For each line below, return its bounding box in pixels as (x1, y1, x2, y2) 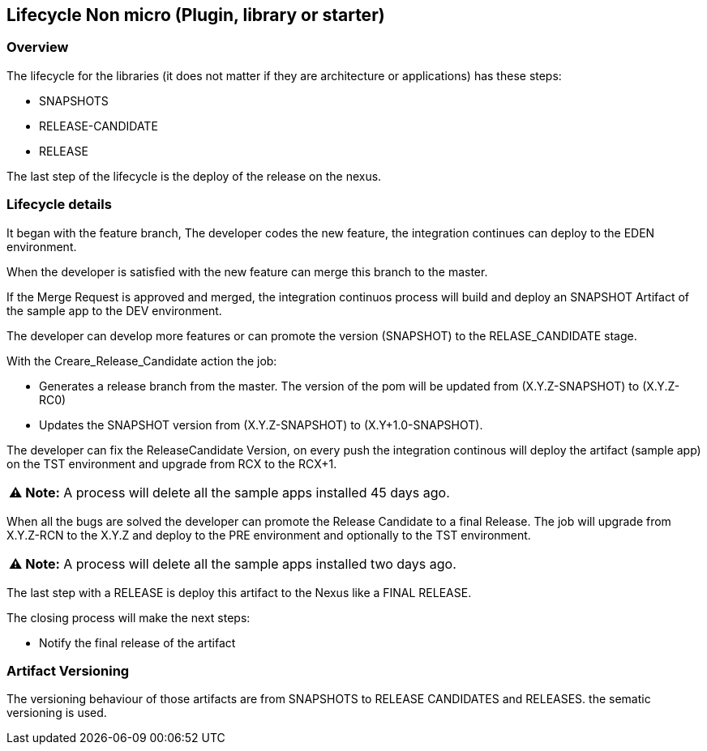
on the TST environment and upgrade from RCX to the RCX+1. (6, 456, 337, 471)
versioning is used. (6, 706, 107, 720)
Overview (6, 39, 69, 56)
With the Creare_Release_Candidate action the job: (6, 353, 277, 368)
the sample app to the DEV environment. (6, 303, 222, 318)
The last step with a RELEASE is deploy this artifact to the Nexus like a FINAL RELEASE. (6, 585, 472, 600)
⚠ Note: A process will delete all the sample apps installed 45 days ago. (9, 484, 450, 501)
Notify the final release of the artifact (39, 635, 236, 650)
